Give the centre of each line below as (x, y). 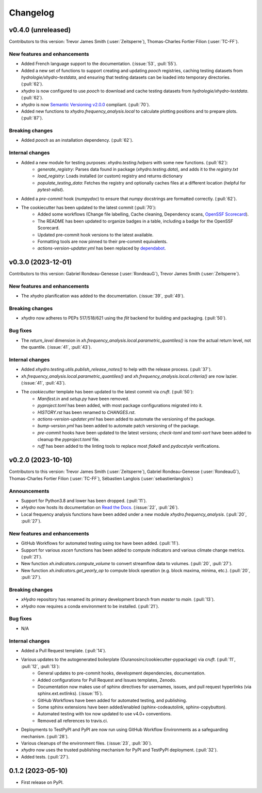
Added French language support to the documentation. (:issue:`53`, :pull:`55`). (99, 64)
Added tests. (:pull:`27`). (45, 757)
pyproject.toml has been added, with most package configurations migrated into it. (120, 405)
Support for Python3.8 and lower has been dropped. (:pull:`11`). (84, 501)
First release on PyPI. (42, 782)
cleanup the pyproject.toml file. (69, 439)
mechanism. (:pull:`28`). (45, 736)
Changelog (32, 13)
